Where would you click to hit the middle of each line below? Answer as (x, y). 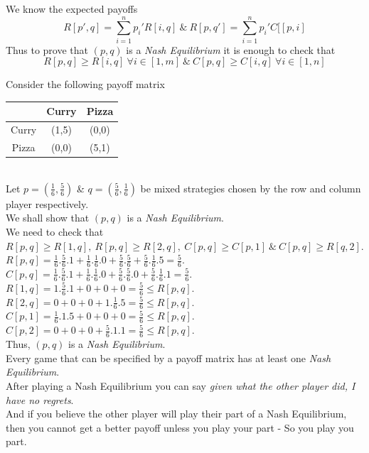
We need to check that (55, 231)
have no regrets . (40, 399)
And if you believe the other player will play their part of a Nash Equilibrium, (176, 414)
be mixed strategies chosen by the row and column (251, 188)
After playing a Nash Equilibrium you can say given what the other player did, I (181, 385)
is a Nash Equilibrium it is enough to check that (231, 49)
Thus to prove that (47, 49)
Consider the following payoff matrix (85, 84)
